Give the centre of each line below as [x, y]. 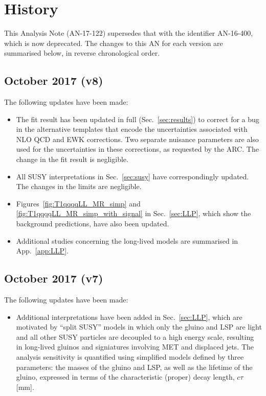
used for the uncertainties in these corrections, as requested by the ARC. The [137, 149]
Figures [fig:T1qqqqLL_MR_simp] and [78, 203]
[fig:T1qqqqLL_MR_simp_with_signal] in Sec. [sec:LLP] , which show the [134, 213]
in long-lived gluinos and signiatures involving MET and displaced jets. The [135, 347]
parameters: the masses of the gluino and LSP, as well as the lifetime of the [134, 367]
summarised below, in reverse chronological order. [82, 53]
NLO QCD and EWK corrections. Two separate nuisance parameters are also [137, 139]
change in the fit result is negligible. [72, 159]
